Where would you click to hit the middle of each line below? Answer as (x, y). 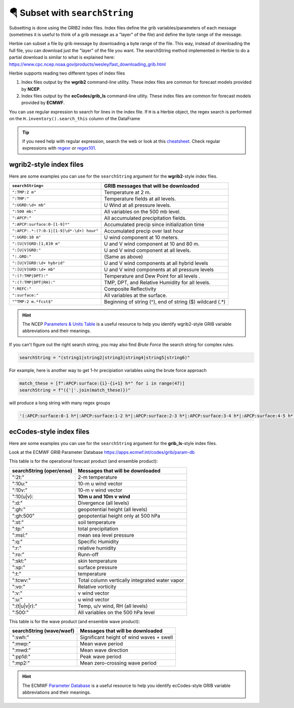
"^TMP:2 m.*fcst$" (33, 302)
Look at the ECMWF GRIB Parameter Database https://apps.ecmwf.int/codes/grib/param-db (102, 452)
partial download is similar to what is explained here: (62, 57)
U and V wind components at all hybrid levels (156, 263)
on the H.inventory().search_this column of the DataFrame (75, 119)
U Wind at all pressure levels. (137, 205)
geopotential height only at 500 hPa (119, 516)
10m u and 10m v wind (104, 497)
